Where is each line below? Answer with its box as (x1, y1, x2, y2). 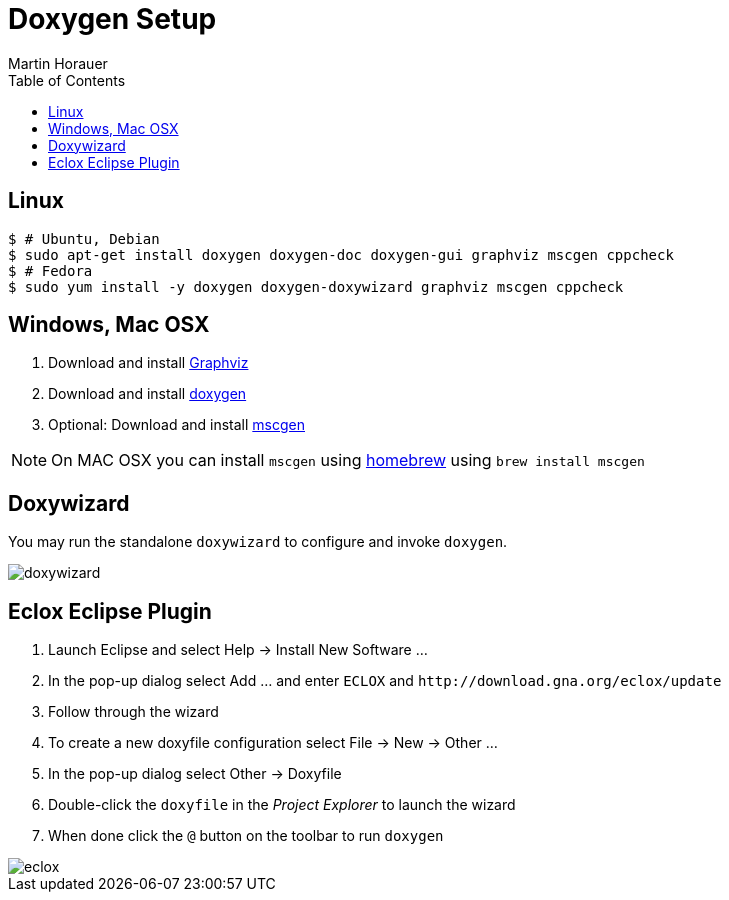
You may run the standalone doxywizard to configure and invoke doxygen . (8, 533, 508, 551)
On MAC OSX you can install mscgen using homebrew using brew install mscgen (51, 450, 645, 471)
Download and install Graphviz (48, 354, 249, 372)
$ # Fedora (8, 262, 93, 279)
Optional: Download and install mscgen (48, 416, 305, 434)
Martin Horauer (8, 54, 108, 72)
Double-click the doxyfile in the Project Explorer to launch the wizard (48, 796, 516, 814)
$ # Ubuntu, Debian (8, 230, 160, 247)
